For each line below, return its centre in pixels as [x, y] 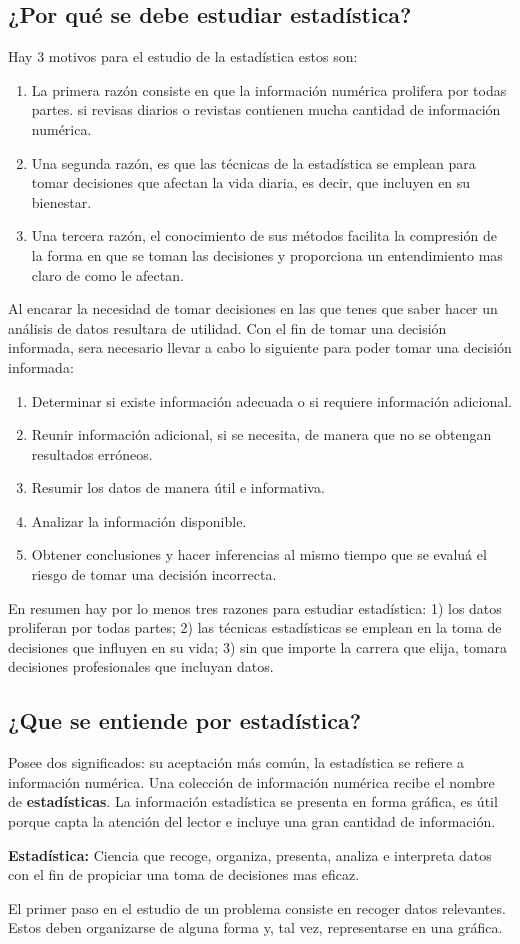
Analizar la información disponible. [139, 520]
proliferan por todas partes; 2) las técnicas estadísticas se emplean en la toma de [255, 627]
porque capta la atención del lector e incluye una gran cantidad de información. [252, 821]
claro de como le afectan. [107, 274]
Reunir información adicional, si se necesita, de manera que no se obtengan [261, 434]
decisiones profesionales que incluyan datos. [141, 666]
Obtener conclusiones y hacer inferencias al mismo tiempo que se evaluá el [259, 554]
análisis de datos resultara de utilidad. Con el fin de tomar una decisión [227, 327]
